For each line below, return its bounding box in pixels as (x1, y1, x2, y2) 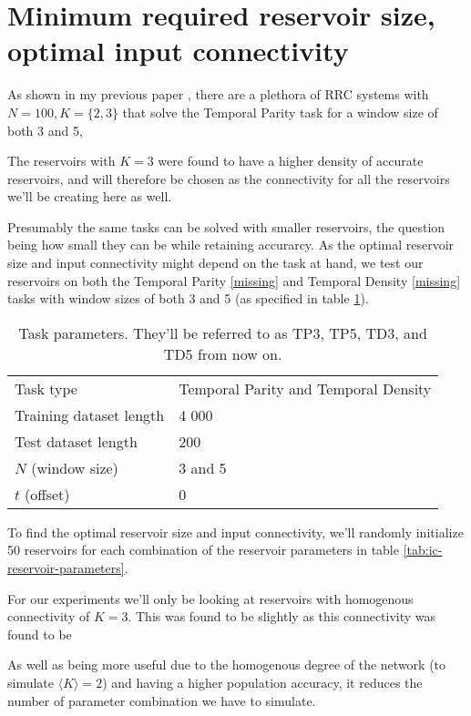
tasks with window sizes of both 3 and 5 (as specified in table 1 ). (7, 289, 369, 308)
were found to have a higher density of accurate (158, 151, 424, 170)
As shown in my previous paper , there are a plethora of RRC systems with (7, 85, 429, 104)
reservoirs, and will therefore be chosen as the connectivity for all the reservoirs (7, 169, 450, 188)
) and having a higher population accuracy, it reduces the (102, 673, 423, 691)
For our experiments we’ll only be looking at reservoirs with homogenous (7, 588, 414, 608)
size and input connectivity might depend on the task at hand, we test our (7, 253, 424, 272)
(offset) (25, 483, 70, 505)
